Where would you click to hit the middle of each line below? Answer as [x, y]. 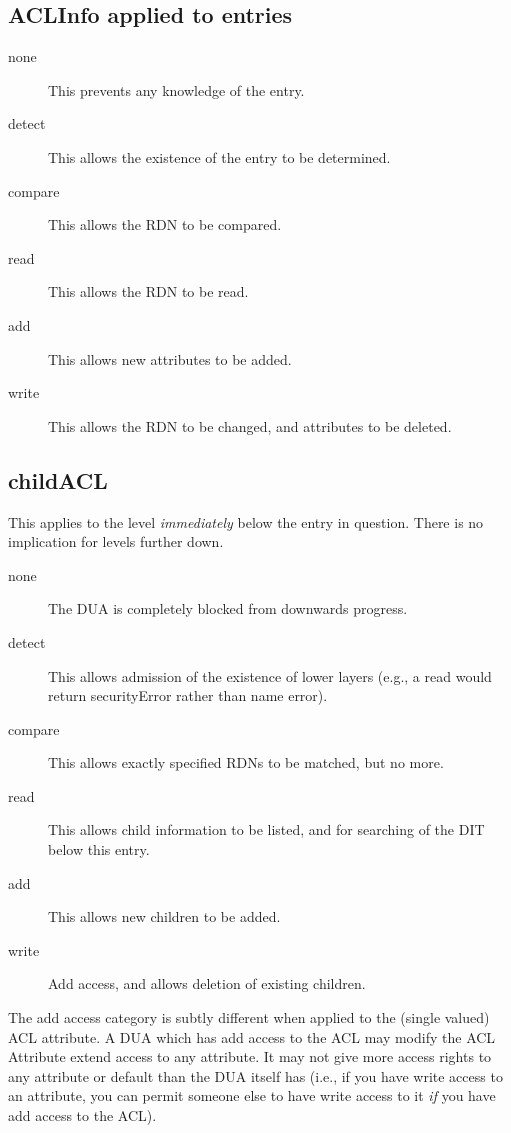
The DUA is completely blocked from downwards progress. [228, 608]
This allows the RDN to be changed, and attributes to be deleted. [250, 425]
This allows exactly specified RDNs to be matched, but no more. [246, 762]
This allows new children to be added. [164, 916]
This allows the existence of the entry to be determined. [219, 156]
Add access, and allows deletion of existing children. [207, 983]
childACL [58, 479]
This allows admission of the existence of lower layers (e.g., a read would [270, 675]
